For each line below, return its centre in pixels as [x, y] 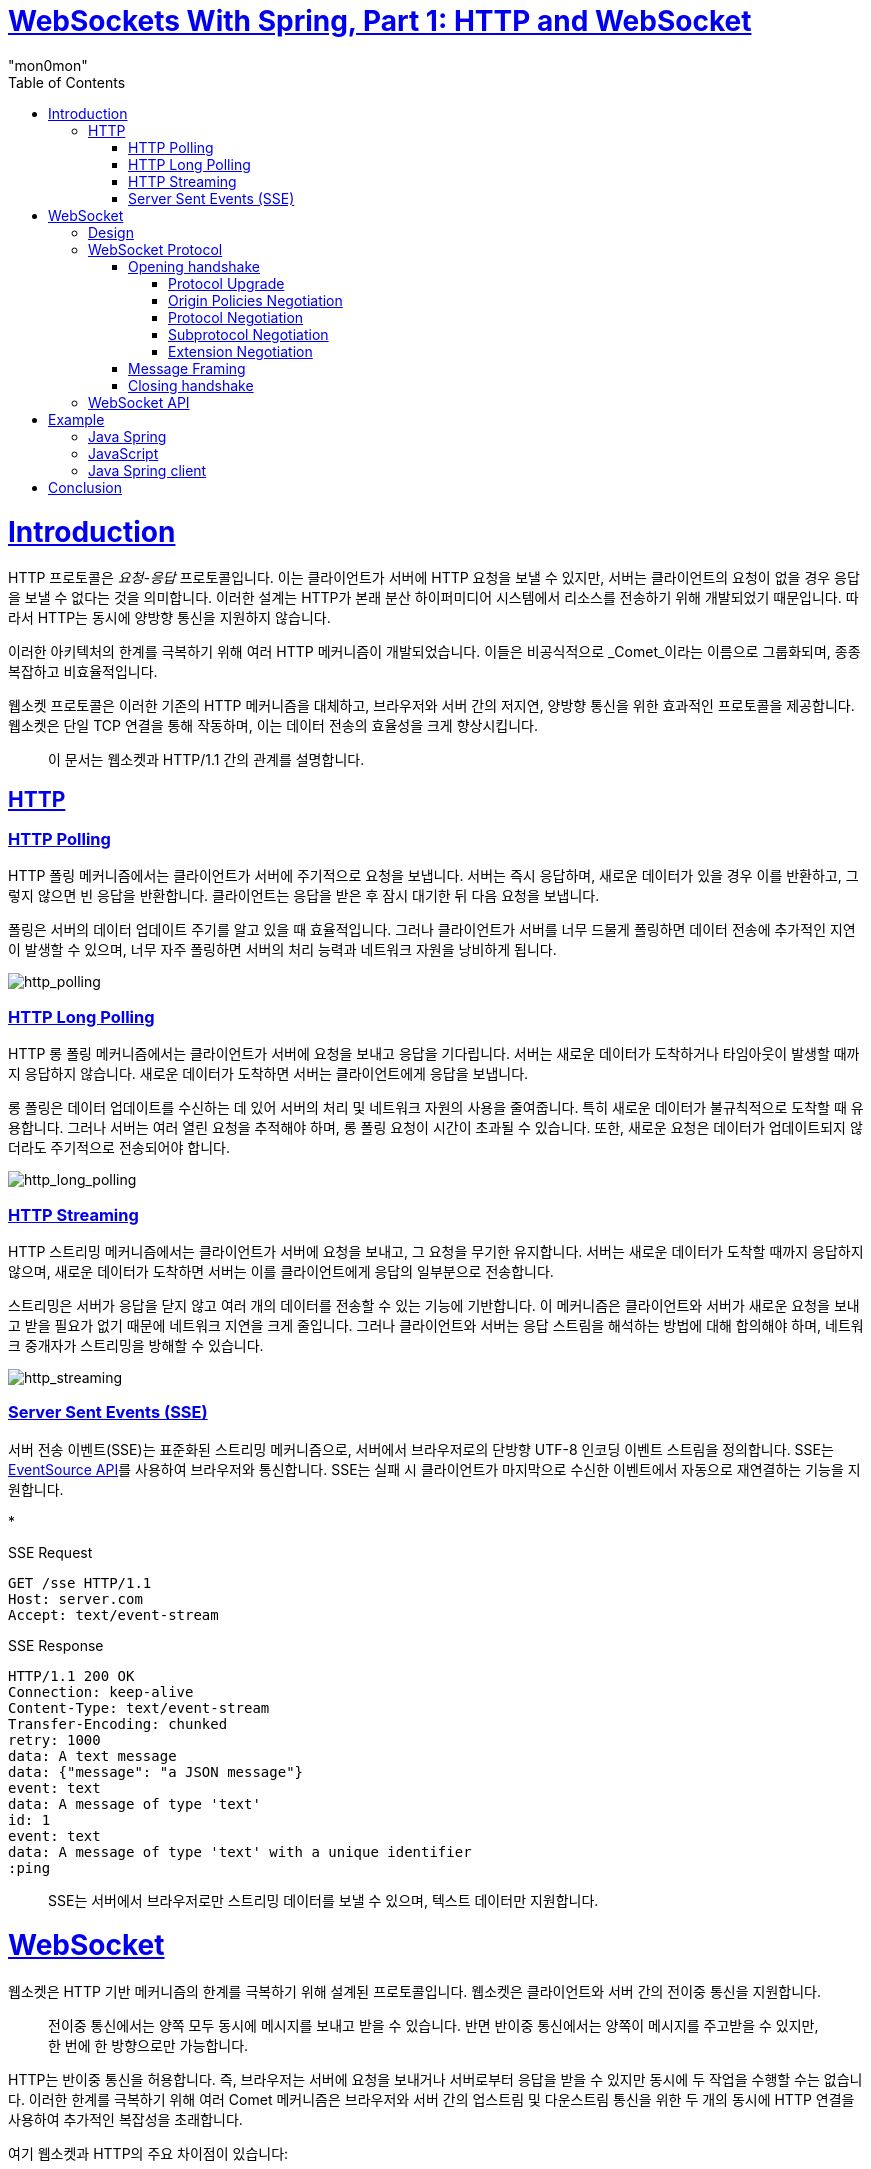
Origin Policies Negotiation [255, 300]
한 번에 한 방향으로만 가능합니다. [148, 2046]
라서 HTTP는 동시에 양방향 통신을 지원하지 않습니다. [169, 618]
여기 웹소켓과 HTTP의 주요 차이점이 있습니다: [148, 2154]
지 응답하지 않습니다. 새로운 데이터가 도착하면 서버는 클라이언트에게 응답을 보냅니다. [268, 1074]
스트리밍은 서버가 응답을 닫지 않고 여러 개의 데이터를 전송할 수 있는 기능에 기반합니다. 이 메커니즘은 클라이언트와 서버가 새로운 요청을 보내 [434, 1305]
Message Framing [187, 368]
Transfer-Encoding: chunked [118, 1723]
